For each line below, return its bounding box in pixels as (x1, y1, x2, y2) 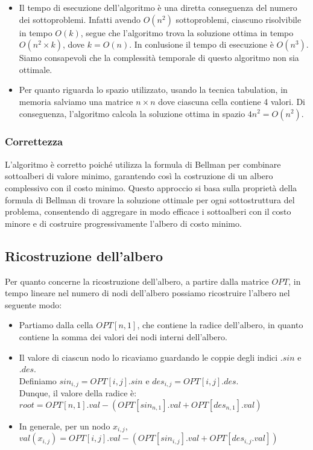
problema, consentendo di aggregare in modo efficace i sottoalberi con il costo (5, 205, 291, 218)
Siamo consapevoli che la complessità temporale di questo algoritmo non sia (19, 51, 299, 64)
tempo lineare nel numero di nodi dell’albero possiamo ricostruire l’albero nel (5, 287, 290, 299)
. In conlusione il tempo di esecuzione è (129, 38, 274, 51)
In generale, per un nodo (19, 419, 110, 432)
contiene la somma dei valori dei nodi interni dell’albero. (19, 330, 227, 343)
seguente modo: (5, 298, 62, 311)
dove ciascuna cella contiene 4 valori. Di (158, 95, 305, 107)
